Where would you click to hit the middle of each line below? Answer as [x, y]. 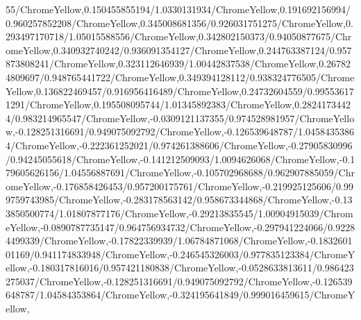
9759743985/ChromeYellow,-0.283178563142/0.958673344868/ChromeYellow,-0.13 [179, 200]
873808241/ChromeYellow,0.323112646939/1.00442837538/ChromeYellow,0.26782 [178, 64]
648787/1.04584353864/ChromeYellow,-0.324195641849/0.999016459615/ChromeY [180, 295]
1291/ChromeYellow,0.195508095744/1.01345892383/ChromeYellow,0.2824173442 [178, 104]
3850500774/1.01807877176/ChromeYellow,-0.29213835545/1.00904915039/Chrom [179, 213]
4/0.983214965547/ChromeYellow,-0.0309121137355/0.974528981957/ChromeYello [180, 118]
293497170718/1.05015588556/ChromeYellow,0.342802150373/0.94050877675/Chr [179, 36]
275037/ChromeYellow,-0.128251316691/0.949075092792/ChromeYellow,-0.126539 [179, 281]
